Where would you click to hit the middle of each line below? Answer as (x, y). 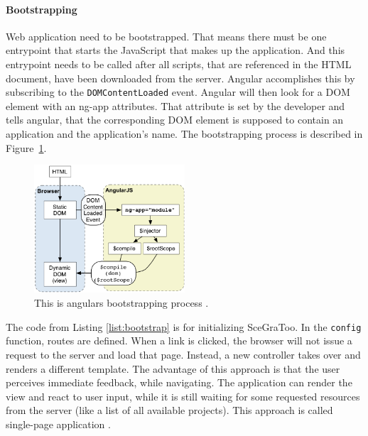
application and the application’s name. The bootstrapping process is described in (184, 134)
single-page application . (58, 424)
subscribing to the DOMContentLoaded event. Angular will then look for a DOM (178, 92)
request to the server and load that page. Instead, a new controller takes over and (183, 354)
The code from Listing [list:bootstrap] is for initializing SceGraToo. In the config (184, 326)
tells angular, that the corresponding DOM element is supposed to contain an (175, 120)
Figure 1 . (26, 147)
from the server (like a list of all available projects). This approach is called (169, 410)
